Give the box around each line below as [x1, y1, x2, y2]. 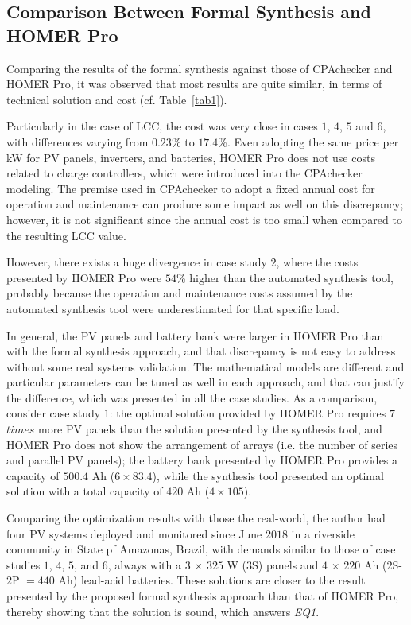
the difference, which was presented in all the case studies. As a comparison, [6, 389, 378, 406]
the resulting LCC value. [6, 227, 126, 243]
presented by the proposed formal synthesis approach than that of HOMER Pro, [6, 588, 399, 604]
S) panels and [252, 556, 319, 573]
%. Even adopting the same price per [218, 133, 399, 149]
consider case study [6, 405, 101, 421]
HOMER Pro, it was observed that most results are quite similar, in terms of [6, 76, 382, 92]
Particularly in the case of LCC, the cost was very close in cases [6, 118, 318, 134]
